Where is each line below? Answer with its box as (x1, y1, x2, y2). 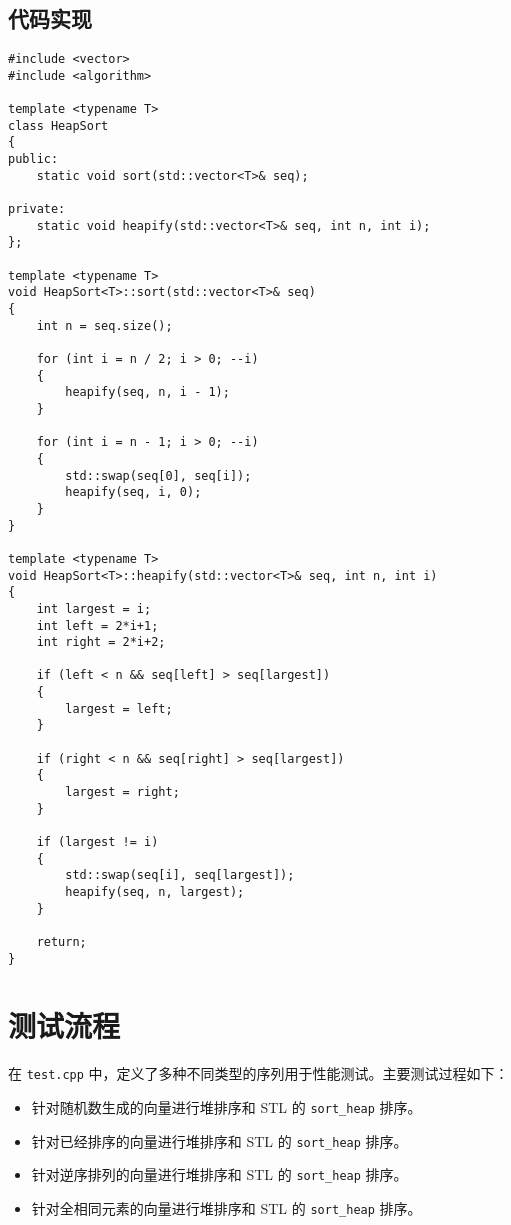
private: (8, 202, 66, 217)
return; (36, 934, 87, 949)
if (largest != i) (36, 835, 159, 850)
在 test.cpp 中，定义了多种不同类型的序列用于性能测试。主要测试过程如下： (8, 1063, 509, 1084)
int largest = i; (36, 601, 152, 616)
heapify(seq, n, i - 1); (65, 385, 230, 400)
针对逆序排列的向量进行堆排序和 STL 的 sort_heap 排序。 (31, 1164, 408, 1185)
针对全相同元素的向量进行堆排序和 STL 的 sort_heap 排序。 (31, 1198, 422, 1219)
